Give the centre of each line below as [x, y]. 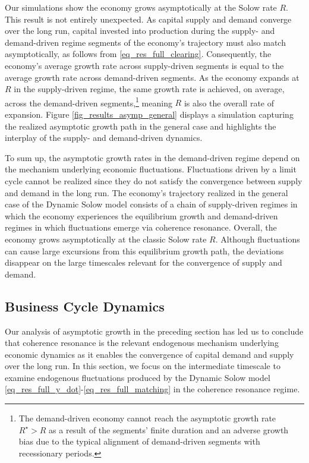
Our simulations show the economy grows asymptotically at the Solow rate [141, 7]
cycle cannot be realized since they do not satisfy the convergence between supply [154, 180]
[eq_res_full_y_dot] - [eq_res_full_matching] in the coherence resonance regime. [152, 389]
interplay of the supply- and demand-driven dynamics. [104, 138]
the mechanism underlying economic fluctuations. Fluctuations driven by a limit [151, 169]
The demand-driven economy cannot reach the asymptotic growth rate [147, 418]
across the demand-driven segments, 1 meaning [89, 102]
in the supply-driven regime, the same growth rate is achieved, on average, [149, 89]
